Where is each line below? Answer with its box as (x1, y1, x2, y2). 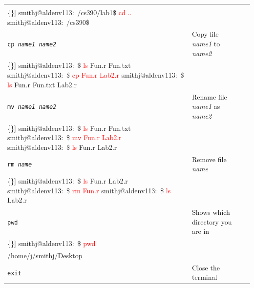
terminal (192, 272, 217, 282)
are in (192, 226, 210, 236)
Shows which (192, 207, 230, 217)
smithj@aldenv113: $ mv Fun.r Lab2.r (7, 132, 122, 143)
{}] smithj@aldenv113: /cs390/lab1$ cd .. (7, 7, 132, 17)
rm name (7, 161, 32, 168)
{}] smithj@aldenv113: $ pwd (7, 238, 96, 248)
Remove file (192, 154, 227, 164)
